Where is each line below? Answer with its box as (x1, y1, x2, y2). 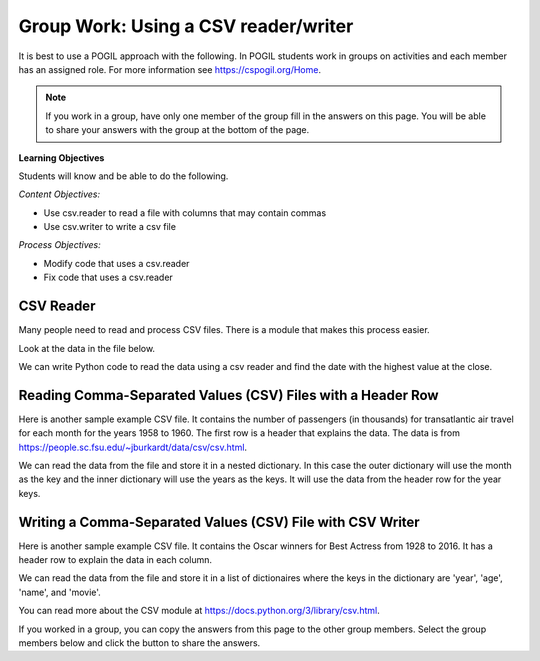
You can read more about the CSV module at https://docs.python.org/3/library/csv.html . (18, 605, 380, 617)
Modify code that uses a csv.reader (43, 257, 190, 269)
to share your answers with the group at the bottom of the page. (45, 124, 310, 136)
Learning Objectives (18, 151, 105, 164)
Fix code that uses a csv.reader (43, 271, 174, 284)
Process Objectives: (18, 239, 101, 251)
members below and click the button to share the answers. (18, 637, 261, 649)
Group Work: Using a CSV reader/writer (18, 15, 354, 37)
